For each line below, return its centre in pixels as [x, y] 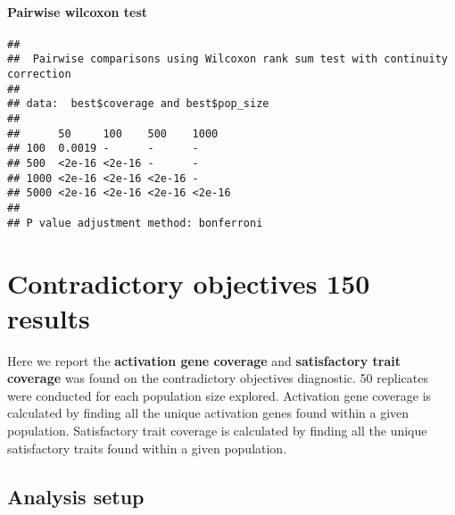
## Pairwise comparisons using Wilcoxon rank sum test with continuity [227, 59]
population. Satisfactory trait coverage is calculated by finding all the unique [217, 431]
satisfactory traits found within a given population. [147, 448]
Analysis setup [76, 496]
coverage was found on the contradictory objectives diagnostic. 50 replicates [218, 378]
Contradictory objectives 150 [189, 282]
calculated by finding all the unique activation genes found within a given [208, 413]
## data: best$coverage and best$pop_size [138, 104]
